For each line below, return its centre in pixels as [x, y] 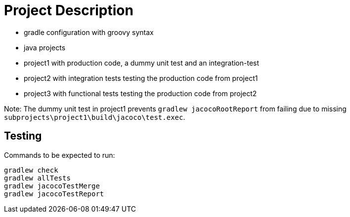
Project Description [69, 10]
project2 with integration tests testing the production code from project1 [141, 78]
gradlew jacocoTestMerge [52, 186]
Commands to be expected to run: [60, 155]
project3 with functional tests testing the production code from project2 [140, 93]
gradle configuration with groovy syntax [89, 32]
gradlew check [31, 170]
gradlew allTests [37, 178]
